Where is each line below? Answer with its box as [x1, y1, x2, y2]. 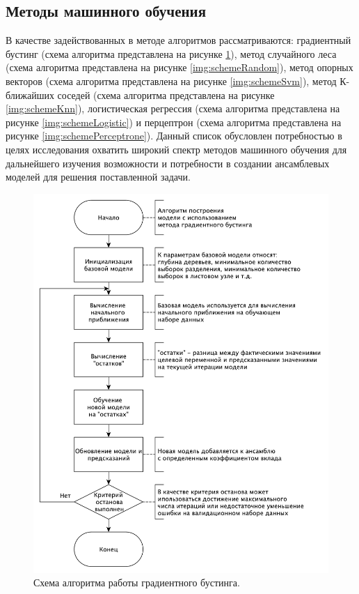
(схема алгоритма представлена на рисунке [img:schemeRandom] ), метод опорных [6, 60, 353, 75]
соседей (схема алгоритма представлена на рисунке [57, 87, 275, 102]
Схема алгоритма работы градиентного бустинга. [33, 575, 240, 590]
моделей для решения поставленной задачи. [6, 169, 191, 184]
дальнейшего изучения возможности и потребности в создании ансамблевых [6, 155, 330, 170]
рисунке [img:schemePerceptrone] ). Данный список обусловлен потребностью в [6, 128, 342, 143]
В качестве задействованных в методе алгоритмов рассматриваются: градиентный [6, 33, 351, 47]
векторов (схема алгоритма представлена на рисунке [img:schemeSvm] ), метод [6, 73, 337, 88]
